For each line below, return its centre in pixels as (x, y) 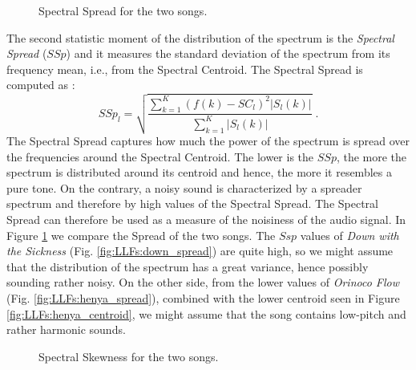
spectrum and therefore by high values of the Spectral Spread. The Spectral (192, 203)
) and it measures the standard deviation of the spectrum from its (228, 53)
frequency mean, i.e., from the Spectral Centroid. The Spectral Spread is (185, 69)
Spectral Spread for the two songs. (123, 10)
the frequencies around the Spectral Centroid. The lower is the (160, 156)
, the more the (372, 156)
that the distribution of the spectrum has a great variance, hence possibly (188, 266)
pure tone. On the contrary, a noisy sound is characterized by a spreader (184, 187)
